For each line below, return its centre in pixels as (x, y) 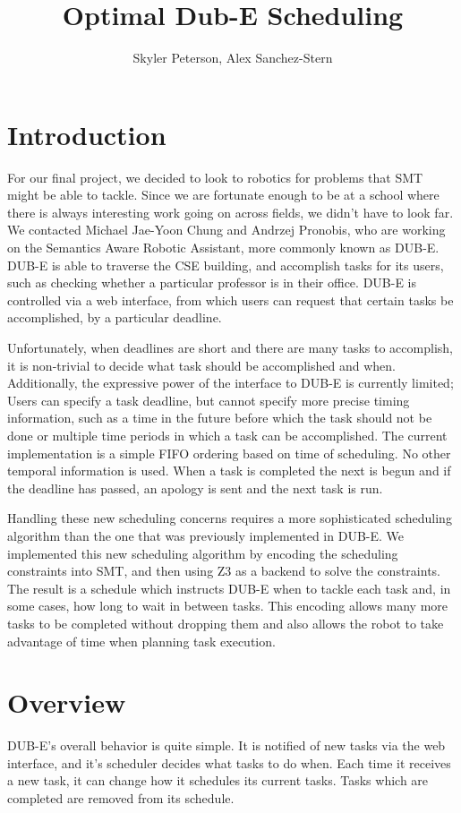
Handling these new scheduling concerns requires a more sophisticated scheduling (230, 518)
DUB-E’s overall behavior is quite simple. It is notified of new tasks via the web (226, 745)
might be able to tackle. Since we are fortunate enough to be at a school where (223, 195)
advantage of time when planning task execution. (141, 641)
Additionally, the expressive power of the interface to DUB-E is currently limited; (230, 383)
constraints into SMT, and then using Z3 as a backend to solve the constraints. (224, 571)
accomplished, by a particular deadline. (115, 317)
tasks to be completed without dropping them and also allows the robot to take (226, 623)
